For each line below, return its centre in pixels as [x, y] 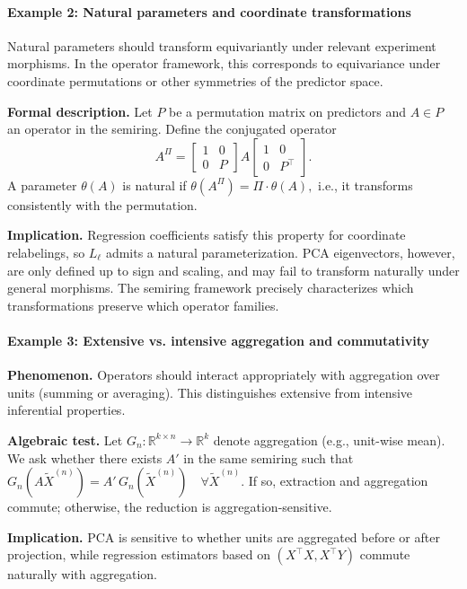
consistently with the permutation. [102, 204]
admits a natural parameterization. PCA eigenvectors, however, [280, 252]
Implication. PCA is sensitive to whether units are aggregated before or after [224, 536]
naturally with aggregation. [82, 574]
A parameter [42, 185]
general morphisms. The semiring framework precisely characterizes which [211, 288]
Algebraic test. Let [65, 440]
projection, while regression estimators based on [139, 554]
